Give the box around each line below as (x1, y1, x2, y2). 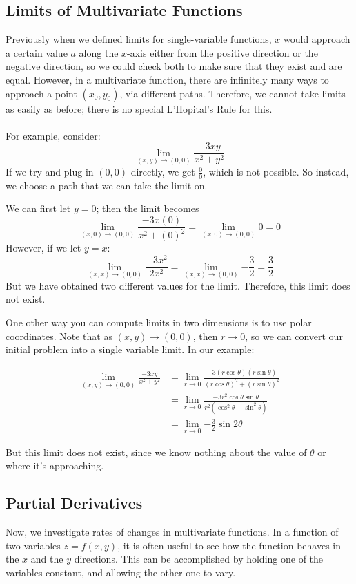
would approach (283, 32, 350, 46)
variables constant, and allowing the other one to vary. (6, 565, 236, 579)
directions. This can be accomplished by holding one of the (74, 552, 324, 566)
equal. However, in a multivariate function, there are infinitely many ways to (6, 72, 329, 86)
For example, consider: (6, 128, 101, 142)
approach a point (6, 86, 77, 100)
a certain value (6, 45, 68, 59)
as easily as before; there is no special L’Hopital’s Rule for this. (6, 101, 273, 115)
